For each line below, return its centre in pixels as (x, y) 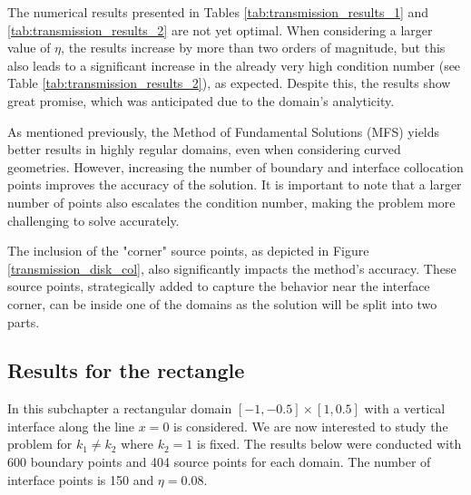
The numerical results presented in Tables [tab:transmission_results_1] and (218, 12)
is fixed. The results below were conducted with (329, 444)
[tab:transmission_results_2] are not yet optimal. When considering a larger (220, 29)
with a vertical (405, 408)
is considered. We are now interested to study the (311, 426)
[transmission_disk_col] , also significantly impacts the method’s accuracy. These (232, 268)
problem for (40, 444)
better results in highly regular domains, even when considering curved (204, 149)
